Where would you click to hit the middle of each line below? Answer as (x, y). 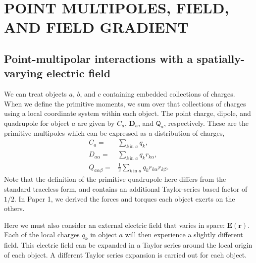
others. (14, 208)
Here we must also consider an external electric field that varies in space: (114, 225)
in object (103, 235)
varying (24, 73)
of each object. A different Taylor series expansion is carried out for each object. (126, 254)
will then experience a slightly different (184, 235)
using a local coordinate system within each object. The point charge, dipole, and (128, 113)
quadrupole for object (37, 123)
